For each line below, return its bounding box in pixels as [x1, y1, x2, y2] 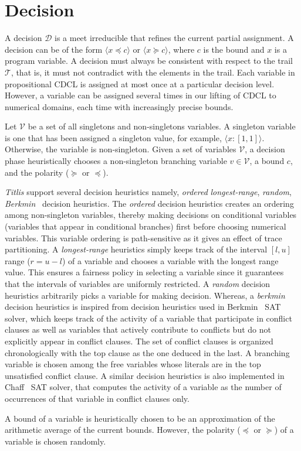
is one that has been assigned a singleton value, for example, [5, 131, 222, 143]
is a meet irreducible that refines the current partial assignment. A [54, 32, 294, 44]
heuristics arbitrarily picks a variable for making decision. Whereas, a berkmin [5, 289, 285, 301]
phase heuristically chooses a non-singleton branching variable [5, 155, 227, 167]
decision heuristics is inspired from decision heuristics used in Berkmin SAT [5, 300, 281, 313]
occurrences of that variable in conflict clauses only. [5, 392, 190, 404]
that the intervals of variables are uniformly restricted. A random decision [5, 278, 270, 289]
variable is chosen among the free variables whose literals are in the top [5, 358, 261, 370]
